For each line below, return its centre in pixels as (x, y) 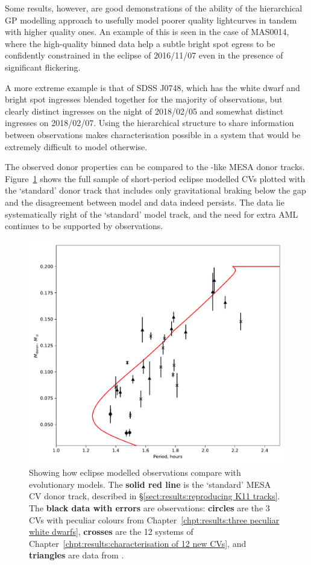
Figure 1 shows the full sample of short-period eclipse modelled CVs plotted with (155, 178)
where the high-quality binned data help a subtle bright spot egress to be (140, 43)
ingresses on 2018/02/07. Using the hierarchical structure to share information (149, 123)
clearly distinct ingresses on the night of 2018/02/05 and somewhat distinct (144, 111)
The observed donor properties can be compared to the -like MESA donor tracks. (155, 167)
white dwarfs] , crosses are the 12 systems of (111, 532)
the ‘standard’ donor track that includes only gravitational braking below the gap (155, 190)
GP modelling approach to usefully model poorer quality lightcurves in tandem (151, 20)
